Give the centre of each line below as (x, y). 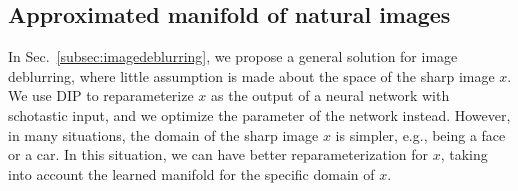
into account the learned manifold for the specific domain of (191, 173)
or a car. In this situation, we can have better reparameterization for (218, 154)
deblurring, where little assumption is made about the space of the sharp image (251, 75)
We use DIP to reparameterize (101, 95)
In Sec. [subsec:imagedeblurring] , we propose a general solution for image (233, 56)
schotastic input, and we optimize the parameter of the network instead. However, (259, 114)
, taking (464, 154)
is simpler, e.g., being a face (420, 134)
